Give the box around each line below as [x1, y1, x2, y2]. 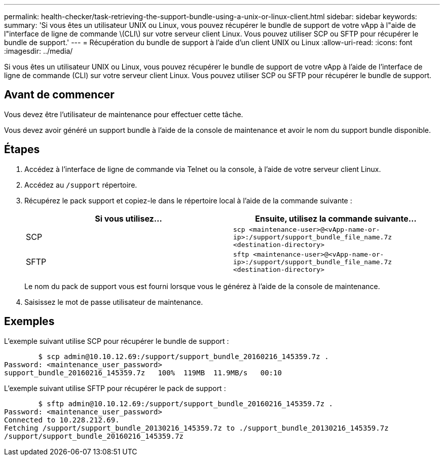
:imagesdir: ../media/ [4, 47, 73, 55]
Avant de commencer [4, 88, 115, 101]
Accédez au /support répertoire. [24, 180, 137, 189]
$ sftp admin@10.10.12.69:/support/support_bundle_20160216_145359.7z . [38, 399, 334, 408]
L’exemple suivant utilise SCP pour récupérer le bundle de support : [4, 336, 229, 345]
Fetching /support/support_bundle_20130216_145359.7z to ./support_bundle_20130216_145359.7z [4, 423, 389, 432]
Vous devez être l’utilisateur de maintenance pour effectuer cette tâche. [4, 110, 243, 119]
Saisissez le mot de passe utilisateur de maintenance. [24, 297, 203, 306]
